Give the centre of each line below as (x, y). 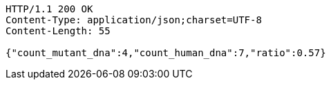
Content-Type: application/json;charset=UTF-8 (134, 20)
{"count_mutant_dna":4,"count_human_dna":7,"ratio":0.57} (166, 53)
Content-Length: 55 (58, 31)
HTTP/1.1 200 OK (49, 9)
